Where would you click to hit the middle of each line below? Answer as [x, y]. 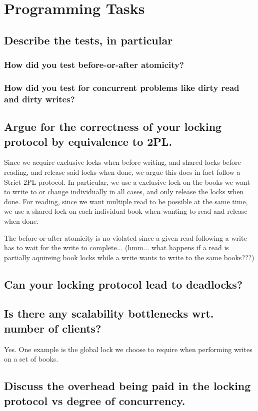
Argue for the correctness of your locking [113, 127]
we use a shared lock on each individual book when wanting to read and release [126, 211]
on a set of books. [31, 359]
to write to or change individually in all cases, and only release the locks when [124, 192]
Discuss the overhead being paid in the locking [127, 386]
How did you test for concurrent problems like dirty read [122, 87]
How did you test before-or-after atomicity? [94, 65]
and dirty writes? [39, 99]
